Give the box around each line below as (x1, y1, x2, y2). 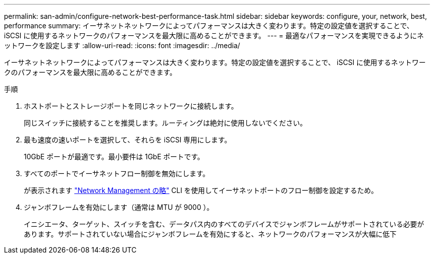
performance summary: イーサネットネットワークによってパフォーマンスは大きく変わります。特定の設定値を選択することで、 (4, 21, 414, 30)
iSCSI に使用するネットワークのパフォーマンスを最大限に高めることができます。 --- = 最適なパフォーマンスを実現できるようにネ (4, 31, 424, 40)
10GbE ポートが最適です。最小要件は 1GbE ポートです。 (24, 152, 205, 161)
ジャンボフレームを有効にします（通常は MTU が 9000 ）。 (24, 203, 214, 211)
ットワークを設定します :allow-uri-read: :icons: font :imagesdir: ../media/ (4, 41, 240, 50)
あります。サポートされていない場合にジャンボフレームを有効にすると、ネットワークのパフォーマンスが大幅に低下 (24, 230, 397, 238)
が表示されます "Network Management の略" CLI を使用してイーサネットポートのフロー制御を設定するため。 (24, 186, 378, 194)
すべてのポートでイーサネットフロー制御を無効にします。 (24, 169, 210, 178)
